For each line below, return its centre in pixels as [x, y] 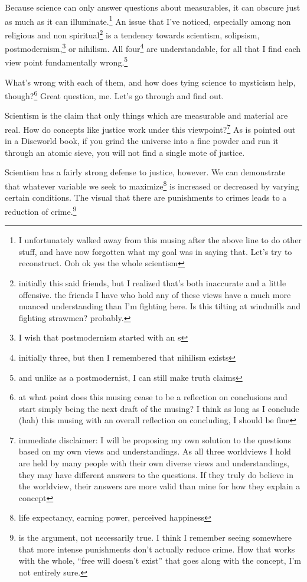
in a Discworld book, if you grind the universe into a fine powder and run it [142, 141]
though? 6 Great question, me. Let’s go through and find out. [115, 95]
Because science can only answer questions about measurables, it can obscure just [153, 7]
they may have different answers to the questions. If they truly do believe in [156, 474]
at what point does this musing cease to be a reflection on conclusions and [153, 397]
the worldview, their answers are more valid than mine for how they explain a [159, 486]
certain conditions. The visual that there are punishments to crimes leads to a [146, 197]
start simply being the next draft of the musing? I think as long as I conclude [159, 408]
